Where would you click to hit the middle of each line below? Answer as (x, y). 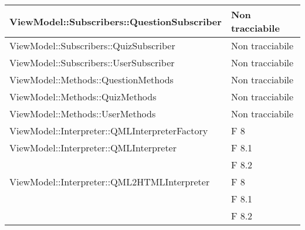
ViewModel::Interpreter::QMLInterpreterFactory (109, 131)
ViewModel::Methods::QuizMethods (83, 97)
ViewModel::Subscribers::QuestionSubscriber (116, 21)
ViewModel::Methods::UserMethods (83, 114)
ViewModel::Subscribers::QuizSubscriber (92, 45)
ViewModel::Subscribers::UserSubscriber (92, 62)
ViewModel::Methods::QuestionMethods (91, 80)
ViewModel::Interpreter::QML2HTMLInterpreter (110, 182)
